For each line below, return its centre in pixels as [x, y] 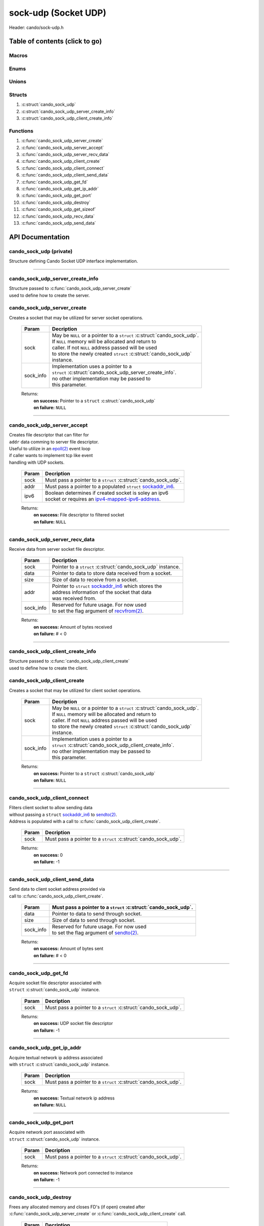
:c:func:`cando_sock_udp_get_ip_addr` [60, 189]
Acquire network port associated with [47, 1132]
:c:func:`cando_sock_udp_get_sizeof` [59, 209]
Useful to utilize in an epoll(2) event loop [50, 448]
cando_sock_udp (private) [41, 251]
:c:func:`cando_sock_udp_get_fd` [55, 182]
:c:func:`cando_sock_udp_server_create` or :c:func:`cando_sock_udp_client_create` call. [98, 1214]
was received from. [74, 598]
